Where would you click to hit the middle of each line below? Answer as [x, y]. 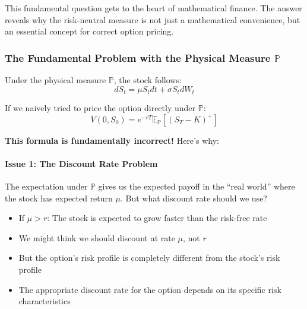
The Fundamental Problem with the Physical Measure [138, 57]
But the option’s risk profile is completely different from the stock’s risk [149, 258]
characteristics [45, 301]
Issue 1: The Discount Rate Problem [81, 163]
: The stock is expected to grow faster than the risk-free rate [157, 218]
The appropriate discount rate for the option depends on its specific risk [150, 289]
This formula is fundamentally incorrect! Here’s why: [112, 140]
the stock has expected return [59, 198]
